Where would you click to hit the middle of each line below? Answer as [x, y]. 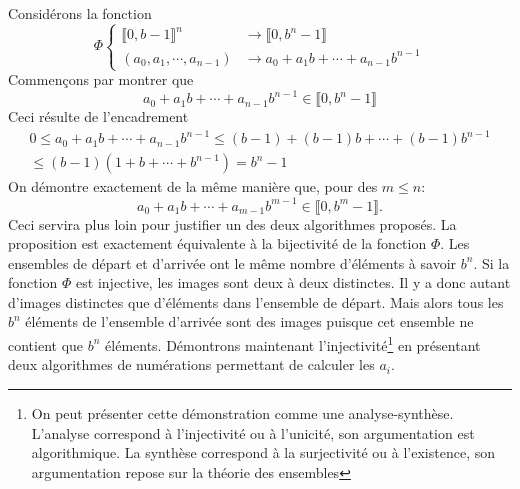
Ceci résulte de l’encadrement [98, 116]
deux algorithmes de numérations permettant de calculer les [191, 364]
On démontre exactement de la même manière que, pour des [193, 186]
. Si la [491, 262]
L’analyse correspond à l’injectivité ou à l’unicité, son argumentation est [253, 432]
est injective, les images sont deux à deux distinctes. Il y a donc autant [293, 282]
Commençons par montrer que [101, 79]
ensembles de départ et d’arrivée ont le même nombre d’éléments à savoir [232, 262]
